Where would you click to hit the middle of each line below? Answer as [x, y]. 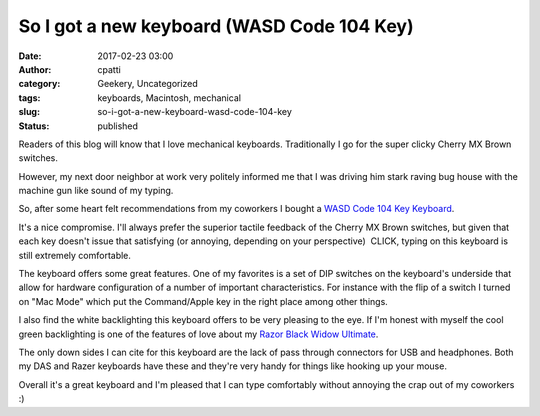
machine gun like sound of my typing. [96, 191]
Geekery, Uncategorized [148, 84]
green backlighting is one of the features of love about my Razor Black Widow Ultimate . [198, 334]
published [118, 126]
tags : [29, 97]
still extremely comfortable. [75, 255]
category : [39, 84]
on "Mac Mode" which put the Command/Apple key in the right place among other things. [203, 301]
